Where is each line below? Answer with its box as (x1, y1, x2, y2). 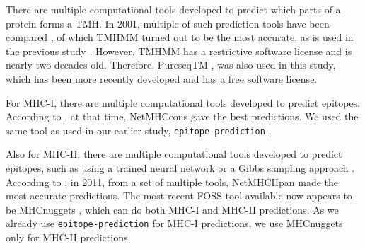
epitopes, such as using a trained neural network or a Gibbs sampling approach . (6, 161, 355, 175)
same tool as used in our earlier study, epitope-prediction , (6, 122, 272, 137)
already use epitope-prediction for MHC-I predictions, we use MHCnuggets (6, 216, 343, 231)
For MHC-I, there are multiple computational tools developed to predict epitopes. (6, 95, 361, 110)
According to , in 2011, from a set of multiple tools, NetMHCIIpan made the (6, 174, 339, 189)
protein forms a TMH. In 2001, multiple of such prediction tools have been (6, 16, 330, 30)
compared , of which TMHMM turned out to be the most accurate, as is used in (6, 30, 354, 45)
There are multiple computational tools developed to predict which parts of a (6, 2, 341, 16)
